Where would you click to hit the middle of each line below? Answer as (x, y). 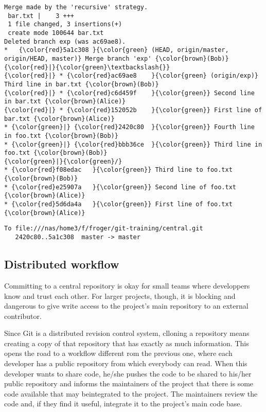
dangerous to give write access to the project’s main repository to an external (126, 306)
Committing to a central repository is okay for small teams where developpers (127, 285)
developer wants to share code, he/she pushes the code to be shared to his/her (128, 373)
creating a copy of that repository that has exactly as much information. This (127, 343)
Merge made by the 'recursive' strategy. (76, 7)
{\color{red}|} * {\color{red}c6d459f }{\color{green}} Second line (129, 93)
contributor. (23, 316)
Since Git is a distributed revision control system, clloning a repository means (127, 333)
